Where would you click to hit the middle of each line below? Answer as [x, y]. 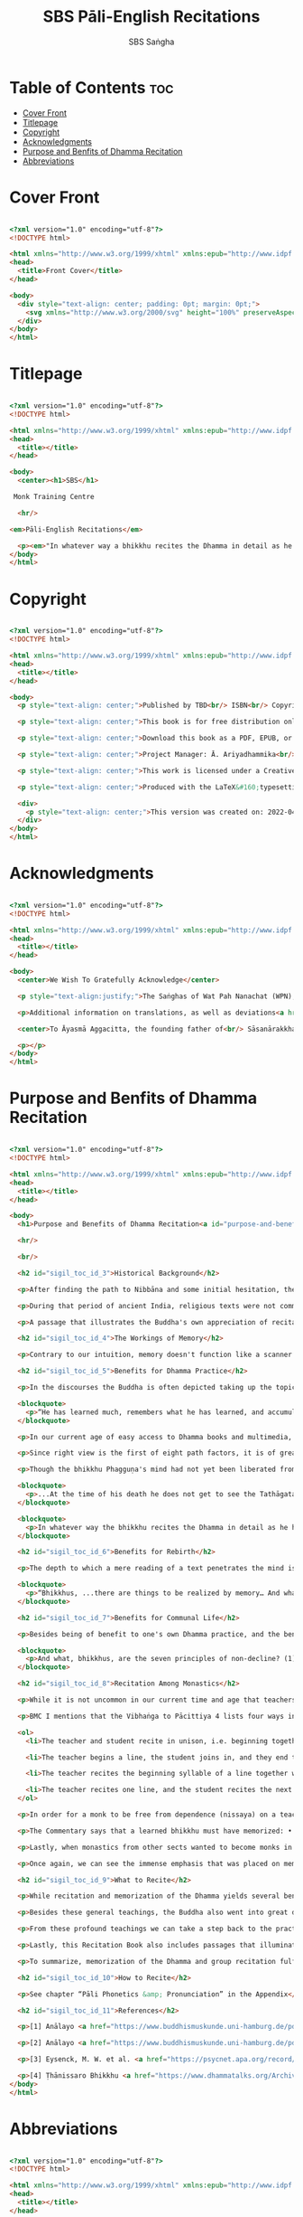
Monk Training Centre [54, 497]
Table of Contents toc [92, 87]
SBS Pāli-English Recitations [151, 17]
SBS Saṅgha [151, 42]
